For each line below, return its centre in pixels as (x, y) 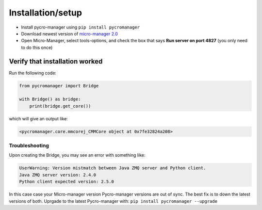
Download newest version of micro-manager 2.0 (70, 33)
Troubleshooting (29, 145)
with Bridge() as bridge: (50, 99)
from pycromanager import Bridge (59, 86)
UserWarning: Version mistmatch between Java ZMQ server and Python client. (113, 168)
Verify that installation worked (56, 61)
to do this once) (37, 47)
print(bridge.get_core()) (60, 106)
